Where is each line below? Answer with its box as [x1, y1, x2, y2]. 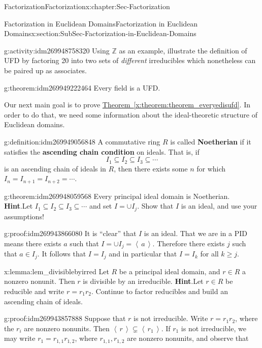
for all [200, 248, 219, 259]
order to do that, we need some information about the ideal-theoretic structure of [4, 109, 257, 120]
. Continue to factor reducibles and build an [91, 285, 228, 296]
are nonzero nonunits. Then [24, 323, 110, 333]
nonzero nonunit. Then [4, 276, 75, 286]
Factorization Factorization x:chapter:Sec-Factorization [4, 1, 170, 11]
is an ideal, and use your [181, 200, 257, 211]
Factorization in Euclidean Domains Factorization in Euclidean [4, 18, 198, 28]
